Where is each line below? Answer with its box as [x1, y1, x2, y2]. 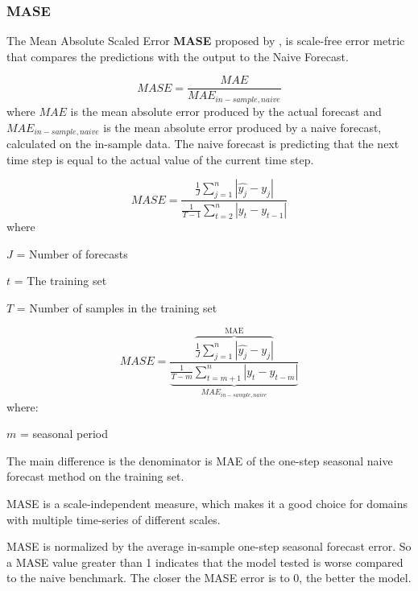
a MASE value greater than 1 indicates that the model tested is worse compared [6, 553, 404, 570]
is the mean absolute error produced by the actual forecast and [70, 102, 382, 119]
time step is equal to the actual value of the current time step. [6, 151, 314, 167]
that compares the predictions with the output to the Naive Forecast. [6, 48, 349, 64]
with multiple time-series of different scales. [6, 510, 221, 527]
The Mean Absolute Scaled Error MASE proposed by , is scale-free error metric [6, 32, 405, 49]
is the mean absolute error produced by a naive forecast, [103, 118, 382, 135]
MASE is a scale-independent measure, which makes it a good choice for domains [6, 494, 408, 511]
